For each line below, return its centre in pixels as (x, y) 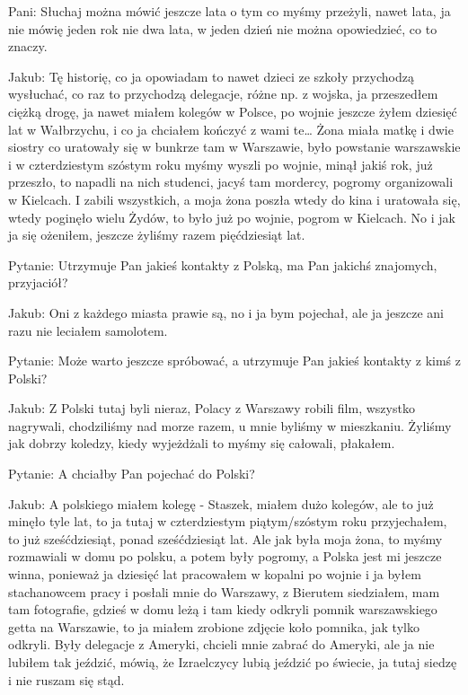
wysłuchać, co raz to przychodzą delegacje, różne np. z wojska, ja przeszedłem (223, 94)
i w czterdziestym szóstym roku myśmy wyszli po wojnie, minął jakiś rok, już (221, 164)
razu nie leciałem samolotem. (88, 330)
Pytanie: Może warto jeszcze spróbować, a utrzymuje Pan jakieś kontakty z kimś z (234, 361)
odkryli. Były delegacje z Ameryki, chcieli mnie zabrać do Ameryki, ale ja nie (221, 644)
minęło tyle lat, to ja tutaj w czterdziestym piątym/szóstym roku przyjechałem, (228, 521)
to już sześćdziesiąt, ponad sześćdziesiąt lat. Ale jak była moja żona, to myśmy (225, 538)
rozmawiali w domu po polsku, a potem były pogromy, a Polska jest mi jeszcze (225, 556)
